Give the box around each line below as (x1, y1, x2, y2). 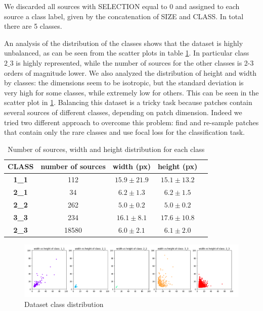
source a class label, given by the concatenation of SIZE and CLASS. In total (4, 11, 244, 21)
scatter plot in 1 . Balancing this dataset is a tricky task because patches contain (4, 97, 252, 108)
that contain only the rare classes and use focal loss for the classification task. (4, 127, 245, 137)
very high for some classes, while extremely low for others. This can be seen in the (4, 87, 259, 97)
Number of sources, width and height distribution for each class (8, 143, 205, 154)
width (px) (112, 161, 151, 172)
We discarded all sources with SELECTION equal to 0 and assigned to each (4, 1, 240, 11)
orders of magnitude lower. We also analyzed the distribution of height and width (4, 67, 256, 78)
